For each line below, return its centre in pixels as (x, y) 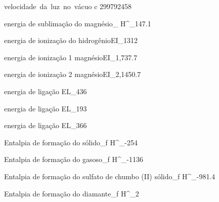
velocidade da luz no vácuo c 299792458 (68, 6)
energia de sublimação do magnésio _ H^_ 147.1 (78, 23)
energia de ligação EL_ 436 (46, 91)
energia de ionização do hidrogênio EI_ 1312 (71, 40)
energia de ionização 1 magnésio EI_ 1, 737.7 (71, 57)
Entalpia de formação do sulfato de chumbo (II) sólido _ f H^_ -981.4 (110, 176)
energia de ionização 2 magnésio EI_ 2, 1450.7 (73, 74)
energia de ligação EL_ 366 (46, 125)
